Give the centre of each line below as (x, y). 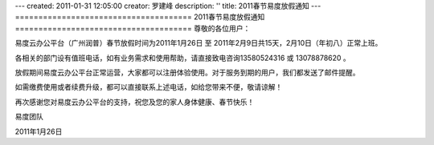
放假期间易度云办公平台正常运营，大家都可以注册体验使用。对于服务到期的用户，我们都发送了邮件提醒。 (187, 72)
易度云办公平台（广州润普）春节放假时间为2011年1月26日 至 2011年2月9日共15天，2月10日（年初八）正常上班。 (199, 43)
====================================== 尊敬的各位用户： (133, 28)
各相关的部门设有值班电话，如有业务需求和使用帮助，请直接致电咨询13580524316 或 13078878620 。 (183, 58)
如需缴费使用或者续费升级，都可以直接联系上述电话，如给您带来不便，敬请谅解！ (149, 87)
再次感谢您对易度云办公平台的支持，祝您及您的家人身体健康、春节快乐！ (135, 102)
